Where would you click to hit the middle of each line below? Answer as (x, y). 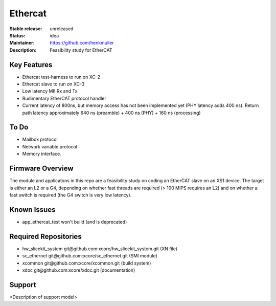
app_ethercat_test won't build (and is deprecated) (75, 222)
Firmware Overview (41, 169)
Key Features (31, 65)
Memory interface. (42, 154)
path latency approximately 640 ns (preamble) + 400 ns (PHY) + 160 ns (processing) (112, 113)
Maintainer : (22, 43)
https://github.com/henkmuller (82, 43)
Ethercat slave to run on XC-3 (53, 84)
